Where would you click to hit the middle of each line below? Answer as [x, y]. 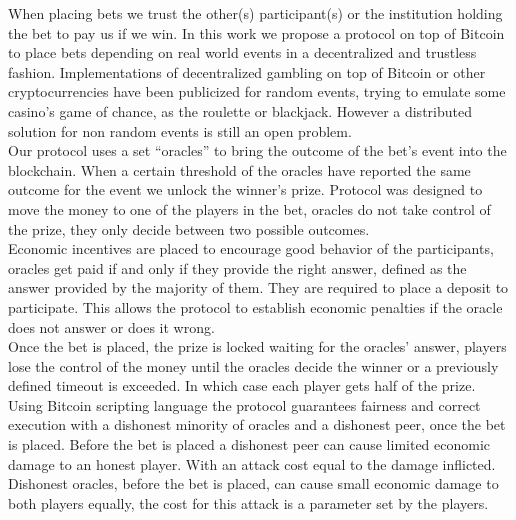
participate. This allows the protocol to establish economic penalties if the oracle [255, 306]
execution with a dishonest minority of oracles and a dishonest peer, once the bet [257, 424]
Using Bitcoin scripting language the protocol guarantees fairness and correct [244, 404]
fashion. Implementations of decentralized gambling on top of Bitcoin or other [247, 71]
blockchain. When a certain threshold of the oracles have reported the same [239, 169]
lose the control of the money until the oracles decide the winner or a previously [253, 365]
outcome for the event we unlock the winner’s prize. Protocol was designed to [245, 189]
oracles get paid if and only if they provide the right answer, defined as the [237, 267]
